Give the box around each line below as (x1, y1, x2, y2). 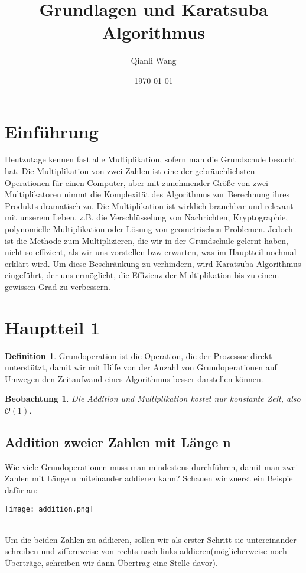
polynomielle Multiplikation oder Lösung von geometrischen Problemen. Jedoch (5, 223, 293, 235)
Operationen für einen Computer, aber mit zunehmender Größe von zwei (5, 176, 269, 188)
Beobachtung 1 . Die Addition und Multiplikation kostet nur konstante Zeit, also (5, 392, 301, 405)
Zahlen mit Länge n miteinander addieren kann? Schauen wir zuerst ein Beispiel (5, 472, 295, 484)
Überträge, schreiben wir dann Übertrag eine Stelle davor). (5, 556, 218, 569)
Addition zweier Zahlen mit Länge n (5, 433, 231, 451)
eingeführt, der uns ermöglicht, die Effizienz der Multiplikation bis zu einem (5, 269, 279, 281)
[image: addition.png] (5, 504, 94, 513)
